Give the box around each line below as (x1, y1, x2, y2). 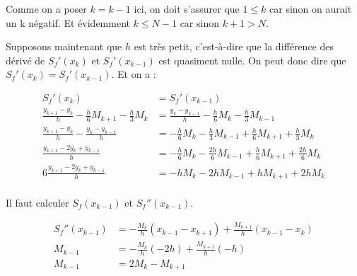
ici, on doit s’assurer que (134, 1, 240, 16)
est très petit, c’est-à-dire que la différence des (134, 39, 334, 54)
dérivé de (6, 52, 45, 67)
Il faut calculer (6, 195, 69, 210)
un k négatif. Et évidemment (6, 15, 130, 30)
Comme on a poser (6, 1, 87, 16)
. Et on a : (111, 67, 156, 81)
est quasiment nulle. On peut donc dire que (158, 52, 346, 67)
